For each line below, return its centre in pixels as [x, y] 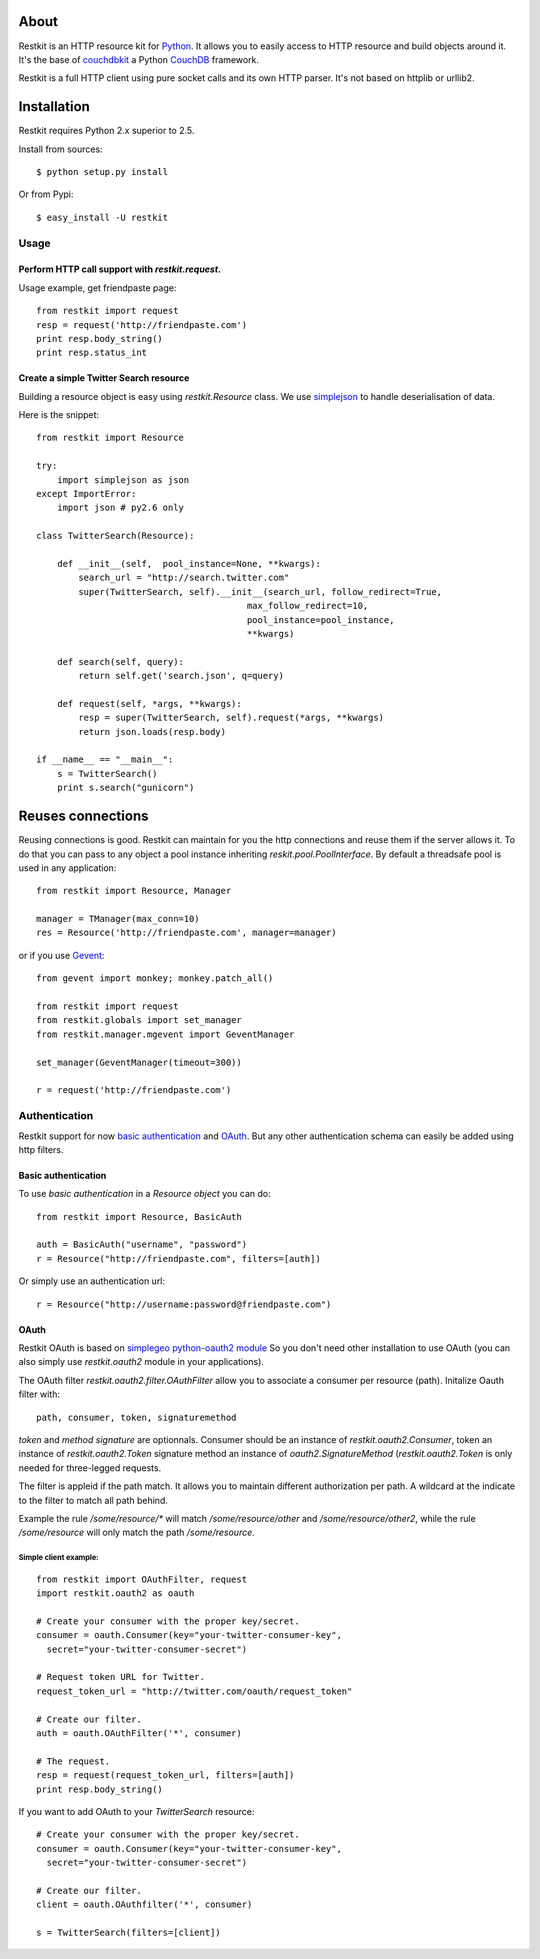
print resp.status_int [92, 353]
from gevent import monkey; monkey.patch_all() [155, 978]
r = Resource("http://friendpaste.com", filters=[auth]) [179, 1258]
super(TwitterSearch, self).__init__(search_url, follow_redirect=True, [260, 591]
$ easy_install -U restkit [102, 217]
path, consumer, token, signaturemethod [136, 1417]
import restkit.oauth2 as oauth [115, 1593]
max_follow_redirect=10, [307, 606]
